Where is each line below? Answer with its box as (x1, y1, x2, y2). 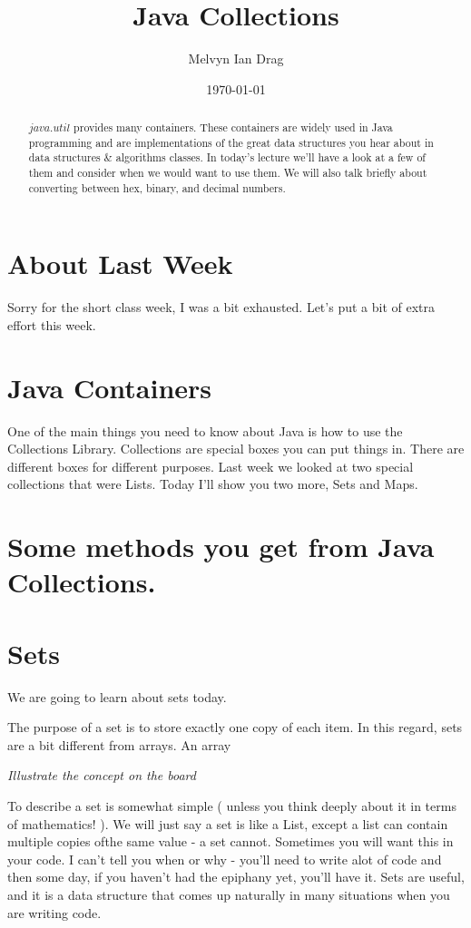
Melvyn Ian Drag (188, 49, 284, 68)
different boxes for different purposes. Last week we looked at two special (7, 456, 414, 475)
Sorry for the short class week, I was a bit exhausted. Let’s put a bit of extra (7, 298, 435, 317)
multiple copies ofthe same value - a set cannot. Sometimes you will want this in (7, 832, 454, 851)
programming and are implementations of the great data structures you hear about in (28, 134, 434, 150)
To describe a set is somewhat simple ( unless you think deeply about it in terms (7, 796, 456, 816)
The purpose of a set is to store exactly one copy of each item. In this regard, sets (7, 718, 463, 737)
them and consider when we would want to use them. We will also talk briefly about (28, 165, 427, 181)
